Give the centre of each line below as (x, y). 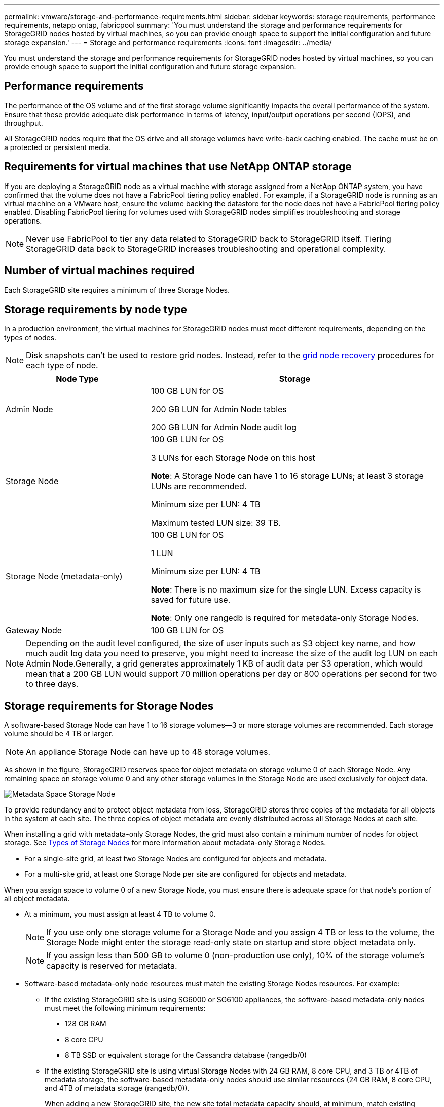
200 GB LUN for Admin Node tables (219, 409)
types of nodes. (30, 338)
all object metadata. (37, 899)
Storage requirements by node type (96, 309)
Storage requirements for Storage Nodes (109, 706)
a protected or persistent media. (58, 147)
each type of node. (62, 366)
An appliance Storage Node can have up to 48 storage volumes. (148, 752)
